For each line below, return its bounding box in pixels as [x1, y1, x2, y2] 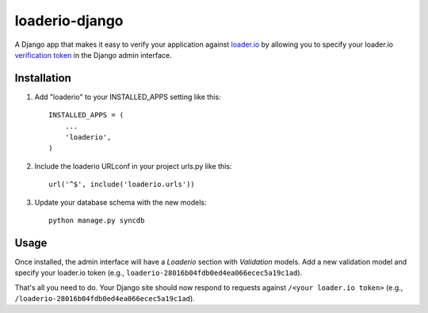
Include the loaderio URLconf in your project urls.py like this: [34, 161, 232, 170]
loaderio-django [14, 12, 124, 29]
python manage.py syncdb [48, 216, 145, 225]
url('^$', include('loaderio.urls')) [48, 180, 196, 189]
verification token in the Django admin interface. [14, 50, 172, 59]
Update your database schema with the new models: [34, 197, 207, 207]
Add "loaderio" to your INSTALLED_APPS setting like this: [34, 92, 221, 101]
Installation [14, 71, 71, 85]
